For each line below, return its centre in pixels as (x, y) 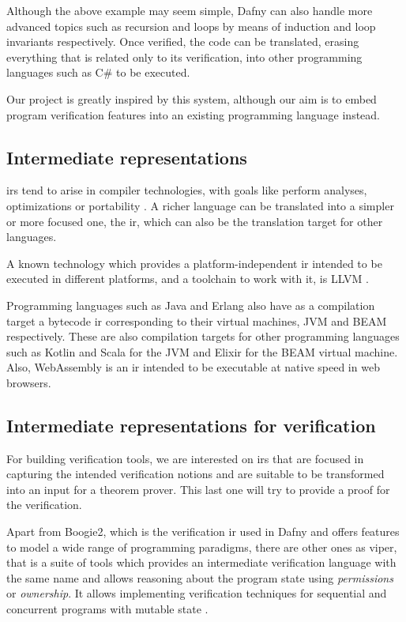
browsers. (29, 382)
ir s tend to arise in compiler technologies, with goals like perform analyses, (187, 190)
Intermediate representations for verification (191, 425)
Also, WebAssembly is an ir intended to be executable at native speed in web (193, 367)
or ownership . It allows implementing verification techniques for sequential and (197, 593)
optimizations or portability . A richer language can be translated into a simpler (200, 205)
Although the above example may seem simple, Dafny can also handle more (190, 10)
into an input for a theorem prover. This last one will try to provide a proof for (198, 489)
